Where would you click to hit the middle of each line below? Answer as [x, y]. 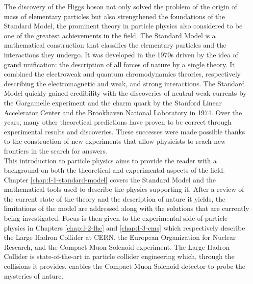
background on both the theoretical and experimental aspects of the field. [114, 170]
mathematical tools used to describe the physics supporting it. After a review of [124, 189]
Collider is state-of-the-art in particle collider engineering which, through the [119, 256]
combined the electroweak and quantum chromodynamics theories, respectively [122, 74]
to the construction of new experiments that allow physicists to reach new [115, 141]
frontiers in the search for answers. [56, 150]
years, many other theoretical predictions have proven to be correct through [118, 122]
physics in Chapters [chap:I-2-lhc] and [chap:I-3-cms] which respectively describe [125, 227]
